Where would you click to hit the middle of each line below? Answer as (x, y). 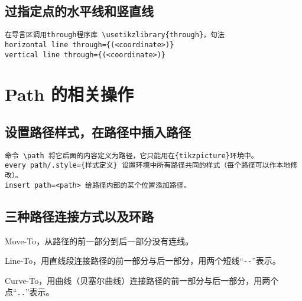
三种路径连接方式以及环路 (79, 216)
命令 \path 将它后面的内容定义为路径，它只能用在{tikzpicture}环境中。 (131, 156)
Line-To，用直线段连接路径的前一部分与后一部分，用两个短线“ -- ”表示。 (143, 261)
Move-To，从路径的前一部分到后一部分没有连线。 (99, 241)
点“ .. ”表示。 (30, 292)
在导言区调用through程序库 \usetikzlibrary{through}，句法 (115, 35)
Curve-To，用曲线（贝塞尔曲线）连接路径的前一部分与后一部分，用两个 (142, 280)
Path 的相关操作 (69, 94)
